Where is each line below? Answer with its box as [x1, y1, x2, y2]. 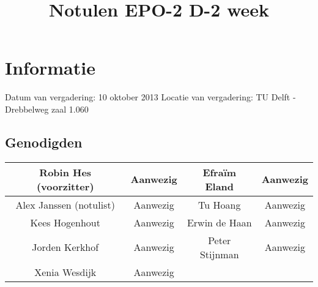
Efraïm [202, 165, 237, 179]
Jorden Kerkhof [32, 240, 99, 255]
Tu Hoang [198, 197, 241, 212]
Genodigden [5, 132, 83, 151]
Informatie [5, 55, 95, 80]
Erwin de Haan [187, 215, 252, 229]
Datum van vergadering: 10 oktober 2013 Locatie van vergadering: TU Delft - [5, 91, 296, 103]
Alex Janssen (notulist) [15, 197, 115, 212]
